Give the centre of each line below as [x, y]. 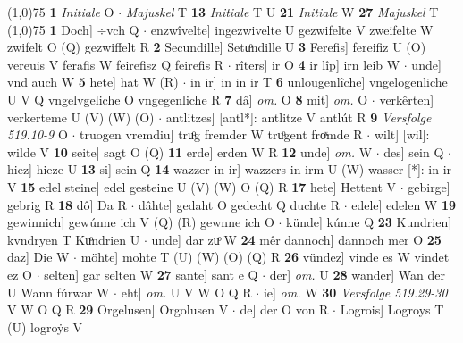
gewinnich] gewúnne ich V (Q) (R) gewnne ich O [141, 222]
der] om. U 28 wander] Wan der [357, 274]
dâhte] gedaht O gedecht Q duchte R [239, 204]
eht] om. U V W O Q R [186, 292]
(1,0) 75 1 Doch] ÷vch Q [73, 29]
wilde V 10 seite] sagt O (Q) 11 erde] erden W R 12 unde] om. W [190, 151]
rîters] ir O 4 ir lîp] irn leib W [318, 64]
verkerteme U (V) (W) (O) [81, 117]
